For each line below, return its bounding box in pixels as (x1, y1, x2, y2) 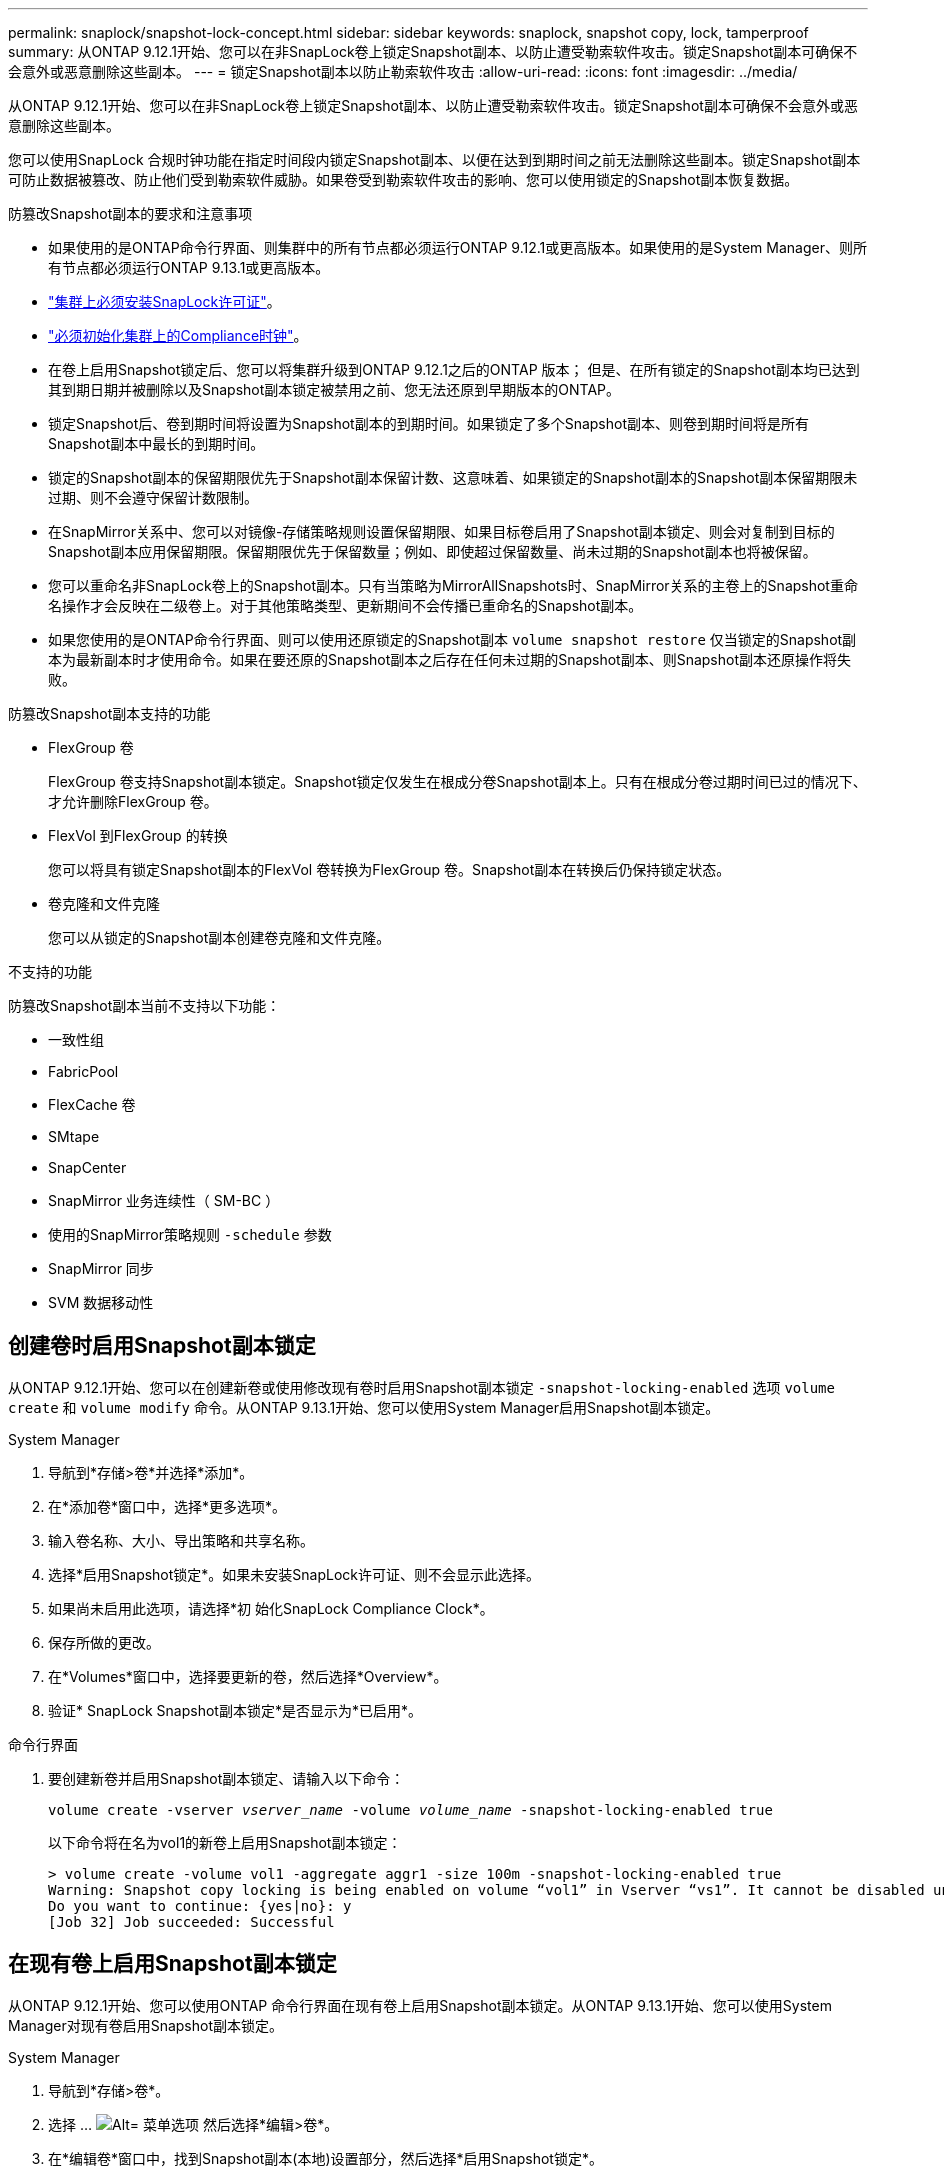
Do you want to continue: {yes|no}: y (48, 1897, 352, 1914)
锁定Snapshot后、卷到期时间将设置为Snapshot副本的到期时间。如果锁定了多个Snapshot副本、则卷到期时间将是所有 (48, 415, 809, 432)
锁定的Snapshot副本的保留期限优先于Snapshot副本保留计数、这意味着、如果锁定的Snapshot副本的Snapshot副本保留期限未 (48, 469, 858, 486)
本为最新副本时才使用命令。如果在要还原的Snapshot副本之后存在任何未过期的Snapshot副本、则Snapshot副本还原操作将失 (48, 651, 851, 668)
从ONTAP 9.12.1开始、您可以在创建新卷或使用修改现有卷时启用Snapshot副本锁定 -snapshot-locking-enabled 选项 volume (8, 1378, 835, 1396)
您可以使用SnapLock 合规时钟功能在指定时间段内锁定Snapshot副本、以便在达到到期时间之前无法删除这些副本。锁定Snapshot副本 (8, 151, 861, 168)
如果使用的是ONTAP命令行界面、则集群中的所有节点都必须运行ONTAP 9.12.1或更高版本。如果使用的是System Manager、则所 (48, 239, 867, 256)
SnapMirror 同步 (48, 1260, 154, 1277)
